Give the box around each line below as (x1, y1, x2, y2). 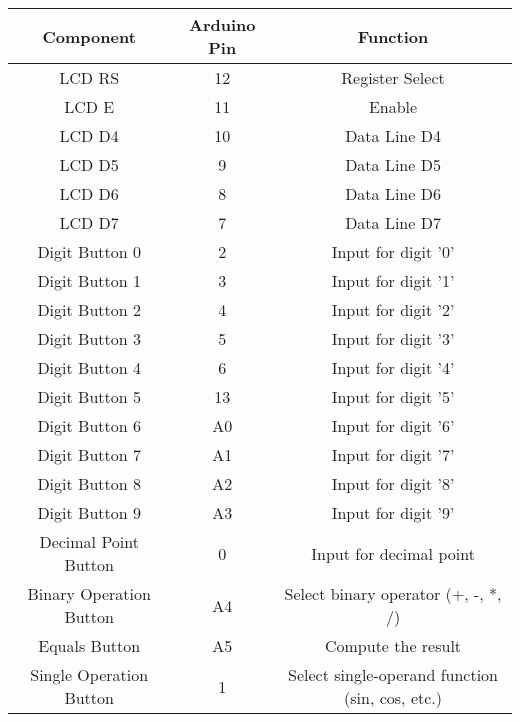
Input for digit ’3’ (331, 327, 455, 350)
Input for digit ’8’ (331, 472, 455, 495)
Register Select (341, 66, 445, 89)
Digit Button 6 (37, 414, 141, 437)
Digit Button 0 (37, 240, 141, 263)
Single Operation (30, 663, 149, 686)
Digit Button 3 (37, 327, 141, 350)
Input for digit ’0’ (331, 240, 455, 263)
